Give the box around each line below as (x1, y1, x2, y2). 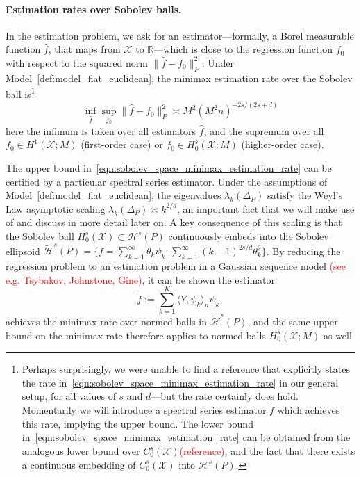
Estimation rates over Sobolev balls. (6, 1, 182, 16)
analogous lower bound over (22, 444, 140, 458)
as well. (323, 328, 355, 342)
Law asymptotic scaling (6, 201, 106, 216)
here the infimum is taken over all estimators (6, 123, 196, 138)
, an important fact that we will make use (177, 201, 355, 216)
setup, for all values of (22, 389, 116, 403)
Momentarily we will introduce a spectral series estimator (22, 403, 267, 417)
